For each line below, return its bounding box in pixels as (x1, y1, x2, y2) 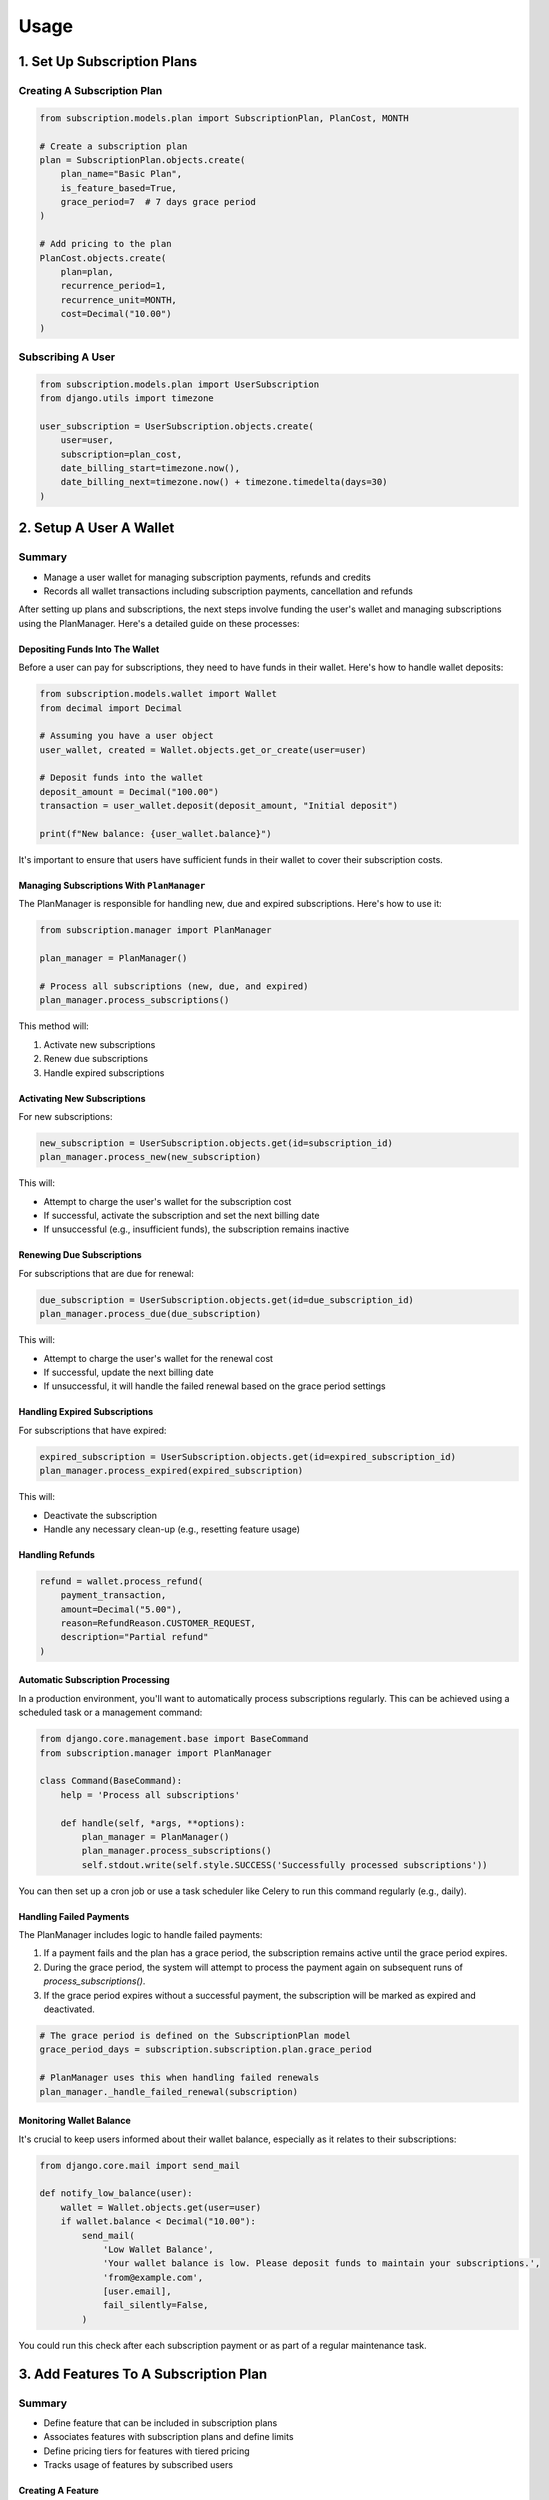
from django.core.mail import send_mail (39, 2160, 240, 2171)
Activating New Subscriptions (18, 1092, 146, 1104)
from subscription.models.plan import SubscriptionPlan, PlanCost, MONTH (39, 112, 409, 124)
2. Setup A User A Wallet (18, 520, 175, 537)
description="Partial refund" (60, 1631, 209, 1643)
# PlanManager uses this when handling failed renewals (39, 2072, 320, 2084)
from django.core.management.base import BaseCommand (39, 1733, 309, 1745)
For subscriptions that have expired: (18, 1424, 167, 1436)
